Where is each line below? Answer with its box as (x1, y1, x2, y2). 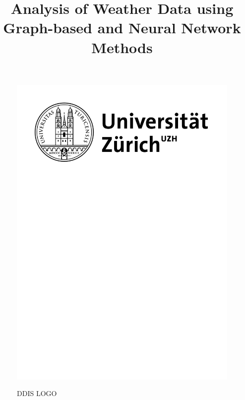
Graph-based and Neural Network (3, 17, 241, 38)
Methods (91, 37, 153, 57)
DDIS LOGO (17, 388, 57, 399)
